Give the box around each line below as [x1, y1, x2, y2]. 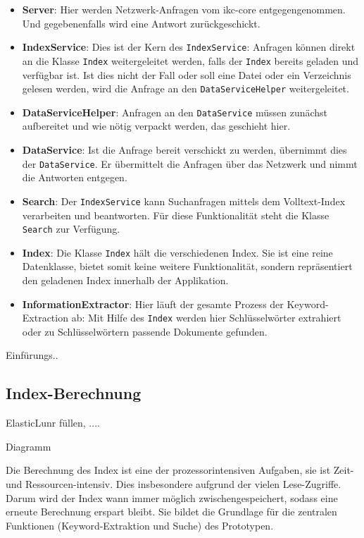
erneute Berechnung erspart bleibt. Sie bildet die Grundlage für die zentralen [6, 504, 337, 519]
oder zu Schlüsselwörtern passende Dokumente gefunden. [22, 324, 268, 338]
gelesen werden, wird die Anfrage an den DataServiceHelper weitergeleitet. [22, 81, 349, 96]
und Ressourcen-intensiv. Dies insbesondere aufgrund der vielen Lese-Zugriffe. [6, 477, 341, 491]
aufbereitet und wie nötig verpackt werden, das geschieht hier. [22, 118, 291, 133]
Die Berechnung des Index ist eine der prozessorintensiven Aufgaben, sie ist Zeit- [6, 463, 354, 477]
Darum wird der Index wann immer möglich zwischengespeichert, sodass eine [6, 490, 338, 505]
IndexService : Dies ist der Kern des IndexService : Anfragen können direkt [22, 39, 356, 54]
